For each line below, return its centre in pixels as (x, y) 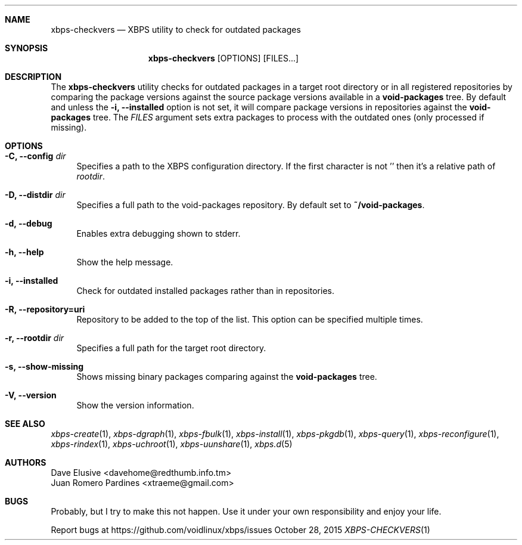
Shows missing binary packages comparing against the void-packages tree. (227, 377)
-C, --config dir (35, 156)
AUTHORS (26, 462)
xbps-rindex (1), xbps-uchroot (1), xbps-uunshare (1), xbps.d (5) (172, 444)
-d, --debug (29, 223)
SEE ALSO (25, 424)
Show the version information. (135, 405)
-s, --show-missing (44, 366)
